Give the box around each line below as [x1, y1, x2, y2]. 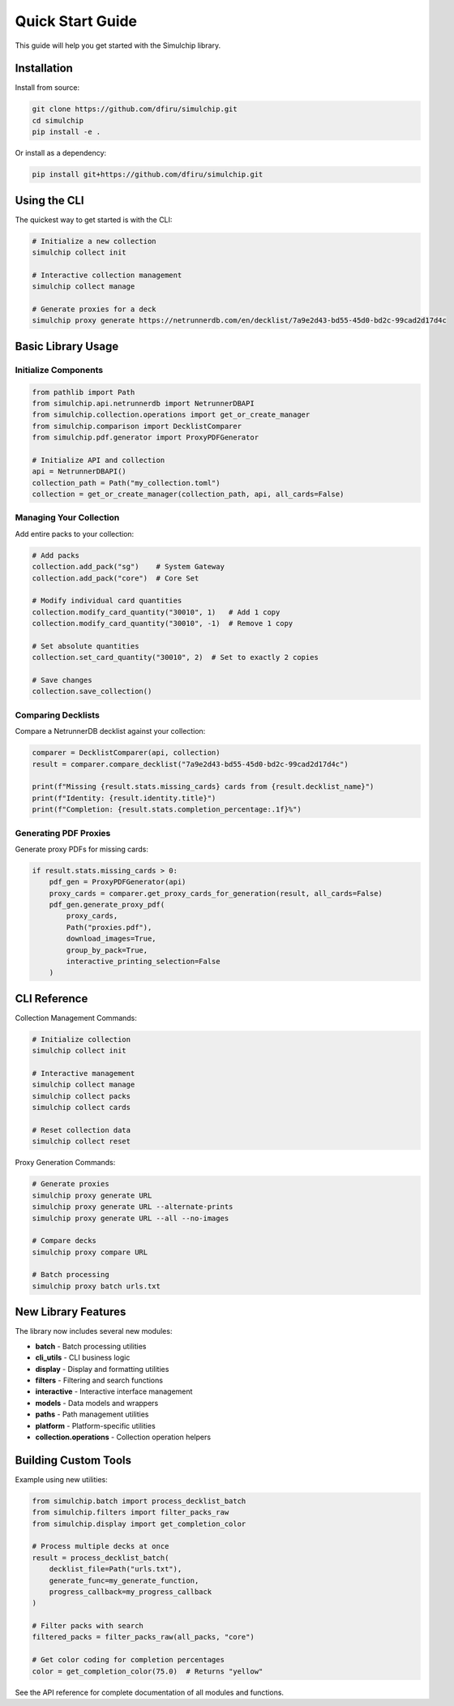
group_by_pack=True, [66, 945, 148, 954]
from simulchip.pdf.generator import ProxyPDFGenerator [32, 433, 259, 442]
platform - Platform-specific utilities [35, 1421, 156, 1430]
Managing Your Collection [15, 512, 120, 523]
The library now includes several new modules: [15, 1327, 173, 1336]
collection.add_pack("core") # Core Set [32, 573, 199, 583]
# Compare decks [32, 1237, 97, 1245]
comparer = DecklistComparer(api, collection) [32, 748, 221, 757]
